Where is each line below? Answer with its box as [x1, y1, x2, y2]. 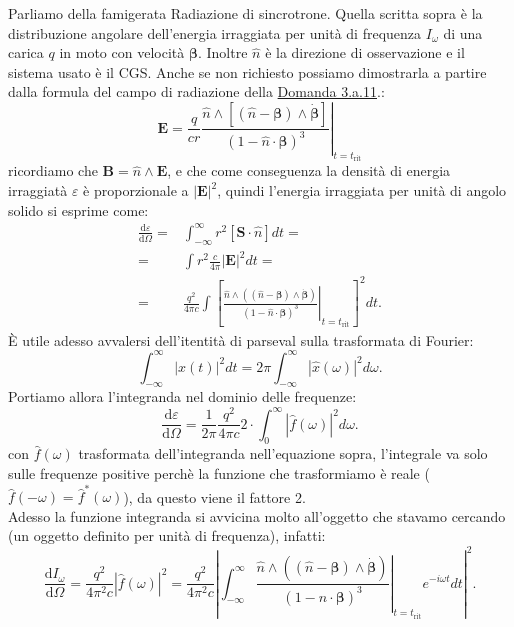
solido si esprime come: [8, 199, 149, 220]
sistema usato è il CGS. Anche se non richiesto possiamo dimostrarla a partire [8, 61, 487, 82]
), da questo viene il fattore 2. [123, 486, 306, 507]
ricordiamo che [8, 160, 98, 181]
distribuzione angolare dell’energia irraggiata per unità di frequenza [8, 22, 422, 43]
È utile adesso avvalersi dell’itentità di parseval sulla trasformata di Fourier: [8, 329, 474, 350]
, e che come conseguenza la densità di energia [167, 160, 451, 181]
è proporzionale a [83, 180, 189, 201]
